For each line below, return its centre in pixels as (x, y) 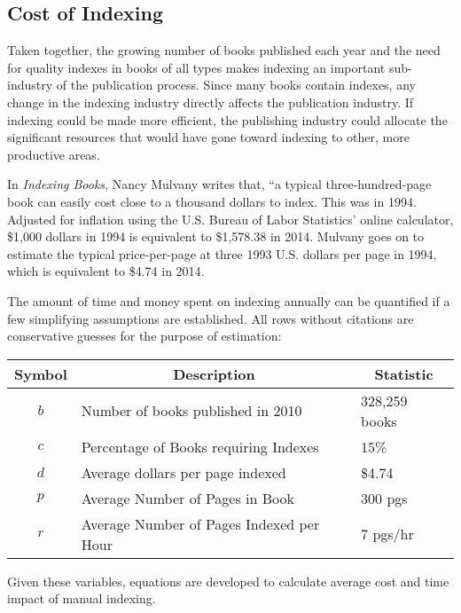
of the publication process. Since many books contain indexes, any (236, 85)
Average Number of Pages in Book (188, 498)
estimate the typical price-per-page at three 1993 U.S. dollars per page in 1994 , (222, 253)
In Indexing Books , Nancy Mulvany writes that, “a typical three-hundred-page (219, 184)
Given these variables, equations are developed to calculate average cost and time (228, 581)
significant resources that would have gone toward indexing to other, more (208, 137)
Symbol (41, 373)
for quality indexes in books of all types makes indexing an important (196, 67)
